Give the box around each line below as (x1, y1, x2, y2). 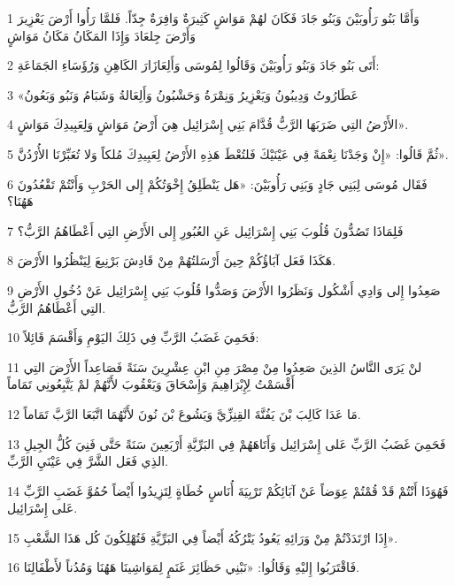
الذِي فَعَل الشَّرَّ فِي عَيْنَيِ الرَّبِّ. (7, 452, 168, 470)
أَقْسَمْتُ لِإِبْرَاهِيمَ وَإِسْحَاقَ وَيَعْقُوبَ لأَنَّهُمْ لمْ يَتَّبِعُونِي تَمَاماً (7, 375, 295, 393)
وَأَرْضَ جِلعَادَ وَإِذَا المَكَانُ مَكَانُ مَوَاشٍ (7, 26, 196, 44)
